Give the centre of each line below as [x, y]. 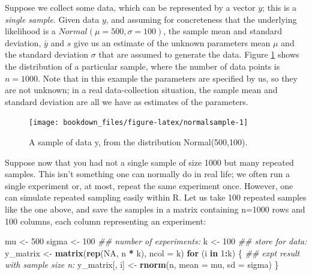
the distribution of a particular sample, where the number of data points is [142, 66]
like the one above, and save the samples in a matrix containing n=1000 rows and [155, 209]
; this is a [280, 7]
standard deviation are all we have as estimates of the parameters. [127, 101]
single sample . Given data [52, 19]
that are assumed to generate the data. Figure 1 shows [199, 54]
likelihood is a [30, 31]
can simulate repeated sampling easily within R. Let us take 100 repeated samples [156, 197]
